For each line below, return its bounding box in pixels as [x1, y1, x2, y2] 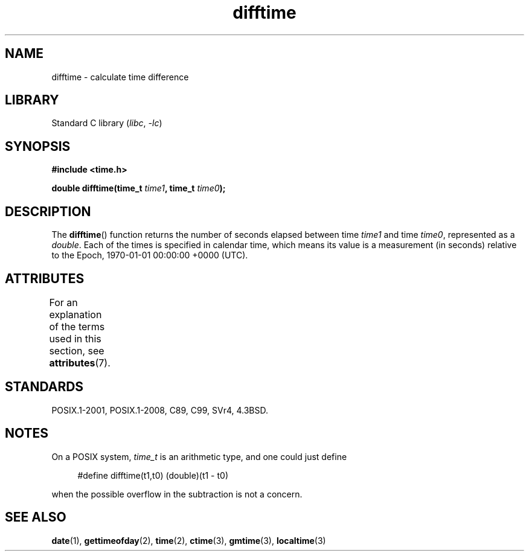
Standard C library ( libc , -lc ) [51, 118, 162, 129]
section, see [49, 344, 104, 357]
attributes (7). [49, 356, 111, 369]
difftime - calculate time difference [51, 71, 189, 82]
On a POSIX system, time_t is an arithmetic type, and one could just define [51, 451, 347, 462]
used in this [49, 332, 101, 345]
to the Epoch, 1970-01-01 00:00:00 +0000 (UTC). [51, 250, 248, 261]
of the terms [49, 320, 105, 333]
